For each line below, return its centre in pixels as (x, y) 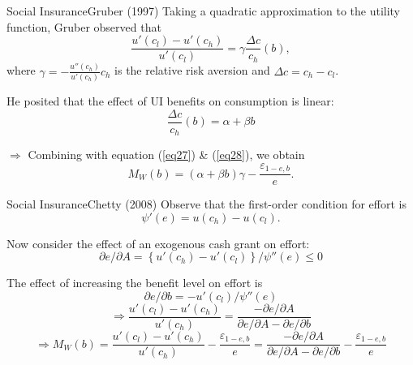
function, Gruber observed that (84, 26)
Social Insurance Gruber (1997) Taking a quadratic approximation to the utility (204, 11)
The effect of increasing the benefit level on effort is (135, 283)
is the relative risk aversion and (192, 70)
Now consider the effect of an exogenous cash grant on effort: (158, 243)
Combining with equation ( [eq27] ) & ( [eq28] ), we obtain (166, 155)
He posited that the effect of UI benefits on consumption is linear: (170, 101)
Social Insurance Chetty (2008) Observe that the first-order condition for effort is (206, 204)
